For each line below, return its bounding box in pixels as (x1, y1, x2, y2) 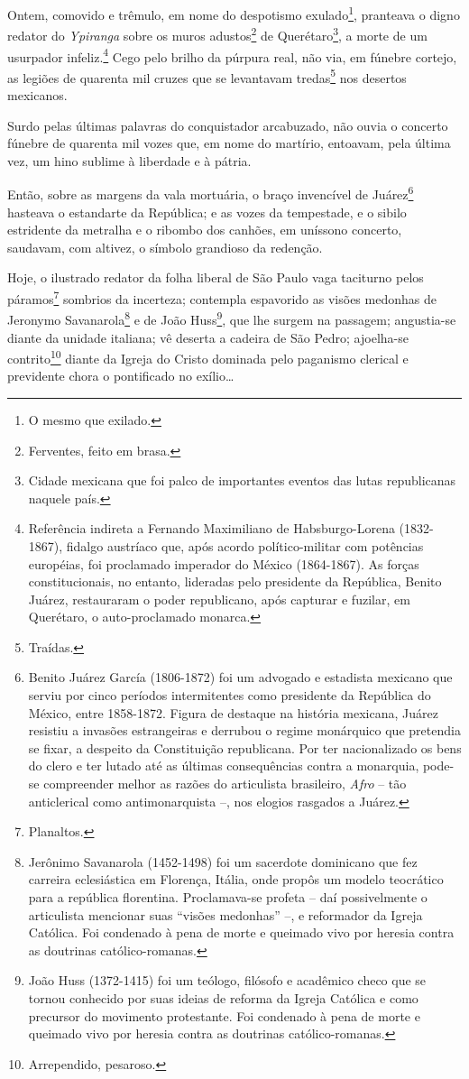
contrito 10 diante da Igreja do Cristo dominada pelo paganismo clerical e (7, 346, 409, 367)
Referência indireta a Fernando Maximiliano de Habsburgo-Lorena (28, 519, 395, 538)
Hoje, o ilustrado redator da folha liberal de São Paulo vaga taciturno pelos (7, 268, 424, 287)
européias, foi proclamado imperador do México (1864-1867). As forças (28, 554, 419, 573)
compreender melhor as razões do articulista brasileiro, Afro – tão (43, 774, 407, 793)
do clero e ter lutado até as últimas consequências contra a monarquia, (28, 756, 419, 775)
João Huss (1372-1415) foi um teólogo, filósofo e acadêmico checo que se (28, 971, 427, 990)
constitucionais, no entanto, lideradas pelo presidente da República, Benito (28, 572, 442, 591)
